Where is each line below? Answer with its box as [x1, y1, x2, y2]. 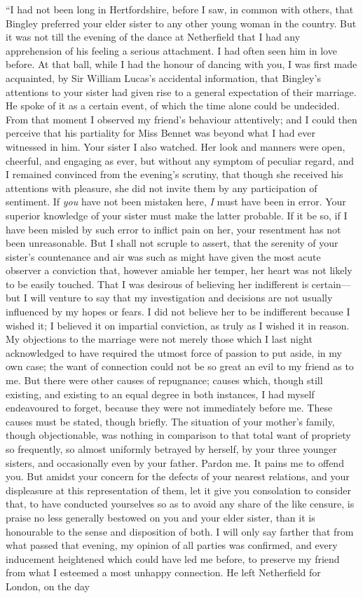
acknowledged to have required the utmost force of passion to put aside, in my [6, 345, 342, 360]
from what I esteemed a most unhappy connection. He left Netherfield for [6, 565, 321, 580]
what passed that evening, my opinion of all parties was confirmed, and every [6, 538, 338, 552]
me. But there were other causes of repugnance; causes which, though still [6, 373, 323, 388]
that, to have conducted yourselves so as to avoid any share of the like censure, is [6, 496, 355, 511]
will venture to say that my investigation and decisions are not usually [30, 290, 333, 305]
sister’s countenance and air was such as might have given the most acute [6, 249, 321, 264]
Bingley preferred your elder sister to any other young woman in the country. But [6, 15, 357, 30]
